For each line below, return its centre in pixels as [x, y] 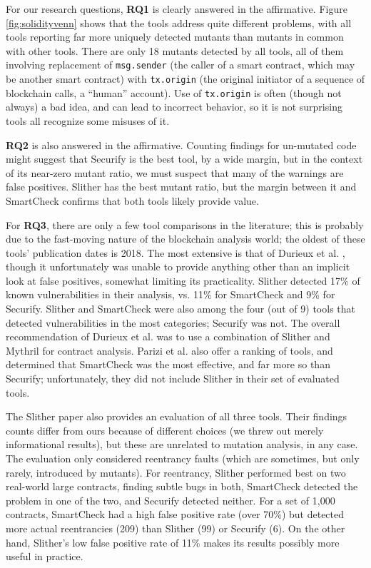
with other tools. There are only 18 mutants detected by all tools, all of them [175, 50]
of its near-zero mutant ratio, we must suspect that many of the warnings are [175, 172]
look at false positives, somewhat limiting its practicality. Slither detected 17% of [183, 280]
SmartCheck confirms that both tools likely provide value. [132, 200]
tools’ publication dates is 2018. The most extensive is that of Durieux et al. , [176, 252]
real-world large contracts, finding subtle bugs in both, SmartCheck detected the [182, 486]
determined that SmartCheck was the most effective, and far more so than [168, 364]
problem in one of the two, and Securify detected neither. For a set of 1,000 [171, 500]
